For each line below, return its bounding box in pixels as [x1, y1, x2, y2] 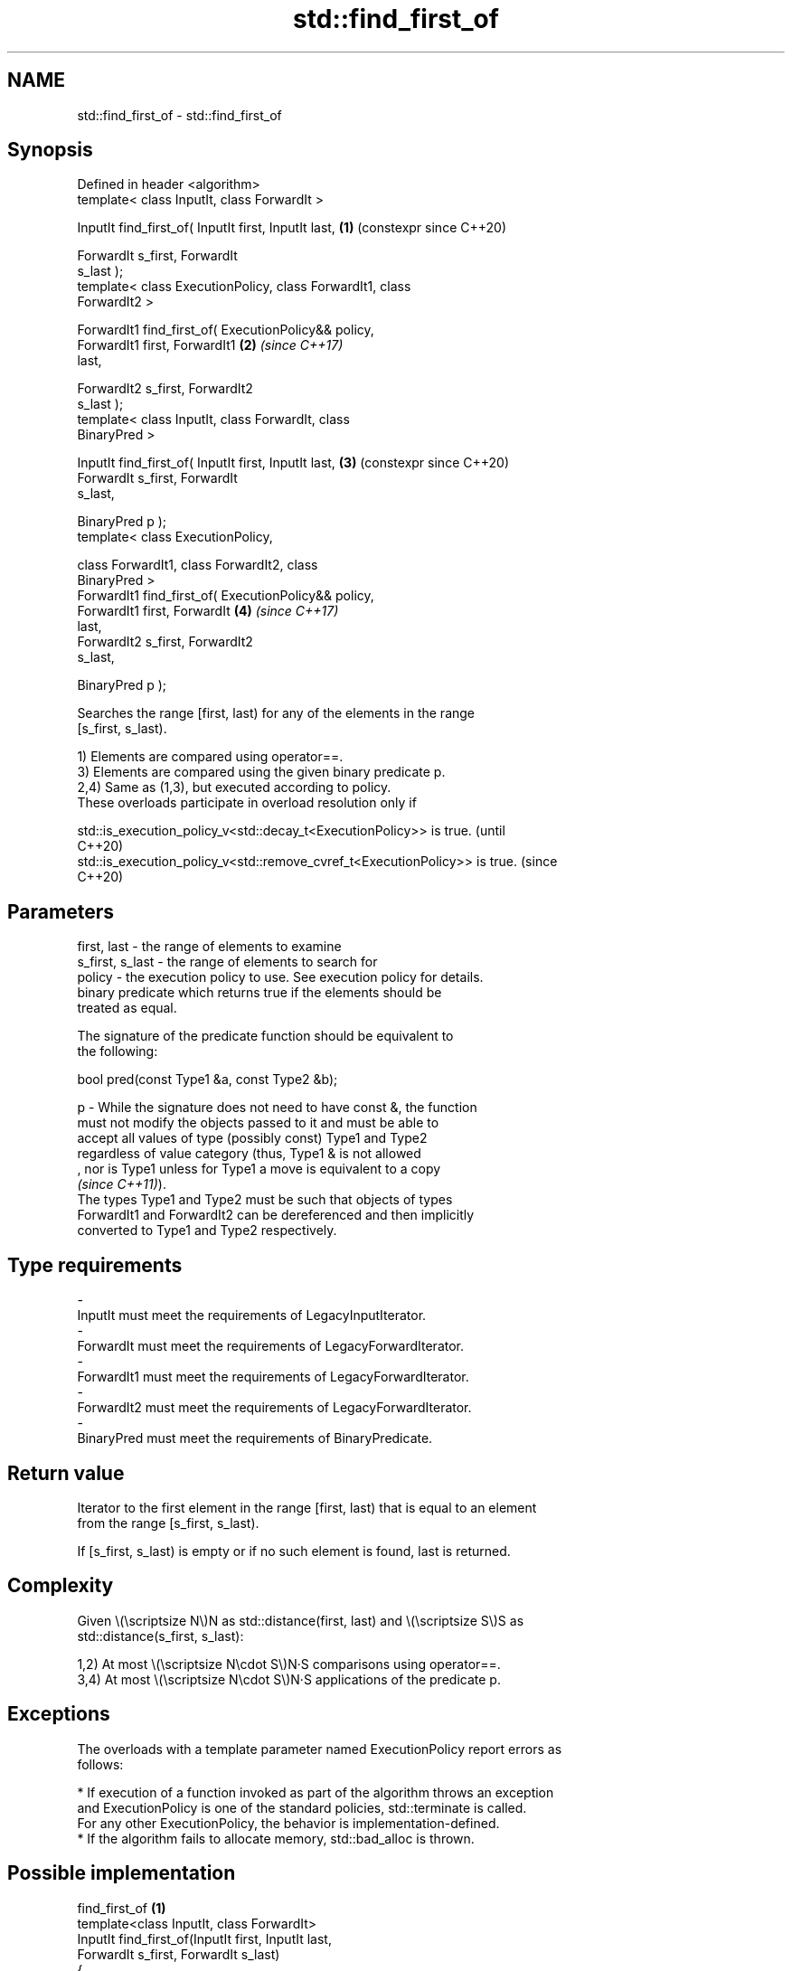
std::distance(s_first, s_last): [77, 1627, 244, 1644]
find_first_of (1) [77, 1900, 166, 1916]
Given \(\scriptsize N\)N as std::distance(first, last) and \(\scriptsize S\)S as [77, 1612, 524, 1628]
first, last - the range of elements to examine [77, 938, 342, 955]
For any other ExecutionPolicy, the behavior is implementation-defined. [77, 1815, 500, 1831]
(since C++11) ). [77, 1176, 166, 1193]
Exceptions [7, 1702, 110, 1726]
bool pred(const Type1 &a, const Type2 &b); [77, 1071, 338, 1088]
